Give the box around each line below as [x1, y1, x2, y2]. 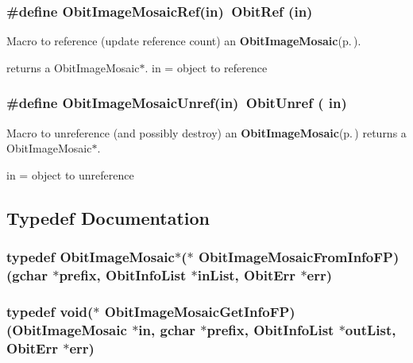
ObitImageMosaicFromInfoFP [198, 247, 393, 267]
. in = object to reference [145, 59, 268, 75]
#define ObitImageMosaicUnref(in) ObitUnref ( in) [6, 93, 347, 113]
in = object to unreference [6, 166, 134, 183]
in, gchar [138, 319, 196, 339]
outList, [345, 319, 396, 339]
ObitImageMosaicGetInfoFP [104, 301, 290, 321]
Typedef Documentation [6, 205, 210, 230]
